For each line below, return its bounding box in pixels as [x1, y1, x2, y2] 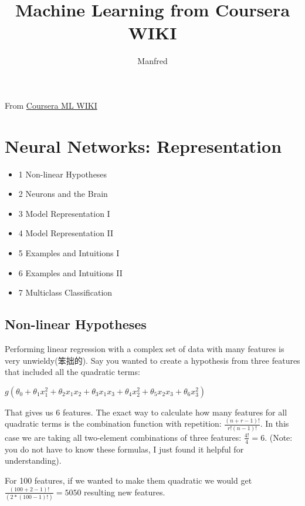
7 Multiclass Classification [18, 286, 113, 299]
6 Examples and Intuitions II [18, 266, 123, 279]
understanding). [5, 454, 62, 467]
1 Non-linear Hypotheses [18, 167, 107, 180]
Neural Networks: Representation [5, 133, 282, 158]
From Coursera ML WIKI [5, 99, 97, 111]
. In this [260, 417, 289, 430]
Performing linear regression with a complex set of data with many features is [5, 342, 284, 354]
